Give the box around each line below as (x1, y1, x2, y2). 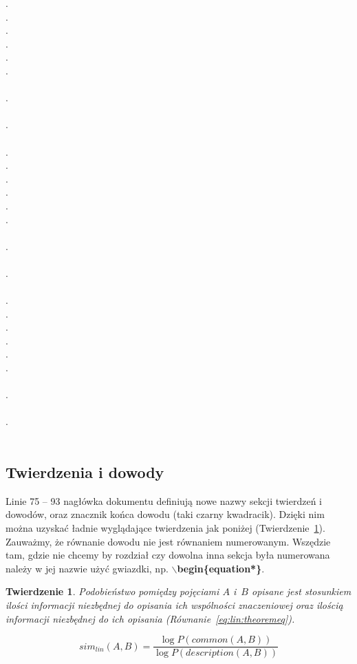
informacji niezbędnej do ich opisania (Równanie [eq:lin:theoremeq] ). (6, 611, 295, 625)
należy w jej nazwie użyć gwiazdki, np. (6, 561, 169, 575)
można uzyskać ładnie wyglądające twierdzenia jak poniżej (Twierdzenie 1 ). (6, 520, 325, 535)
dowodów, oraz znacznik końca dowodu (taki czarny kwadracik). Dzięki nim (6, 507, 325, 521)
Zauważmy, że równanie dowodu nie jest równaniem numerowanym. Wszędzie (6, 534, 331, 548)
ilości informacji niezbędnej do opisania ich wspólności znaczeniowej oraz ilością (6, 597, 343, 612)
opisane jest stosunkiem (252, 584, 351, 599)
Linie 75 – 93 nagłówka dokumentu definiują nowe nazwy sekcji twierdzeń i (6, 493, 322, 508)
